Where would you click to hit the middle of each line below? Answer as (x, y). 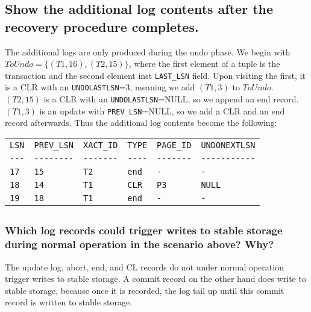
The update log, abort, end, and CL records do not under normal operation (144, 267)
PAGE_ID (174, 145)
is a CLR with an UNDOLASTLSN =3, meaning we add (100, 87)
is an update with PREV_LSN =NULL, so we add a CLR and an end (162, 111)
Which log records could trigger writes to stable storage (144, 230)
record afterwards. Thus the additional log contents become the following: (141, 123)
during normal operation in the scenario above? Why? (140, 244)
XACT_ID (101, 145)
